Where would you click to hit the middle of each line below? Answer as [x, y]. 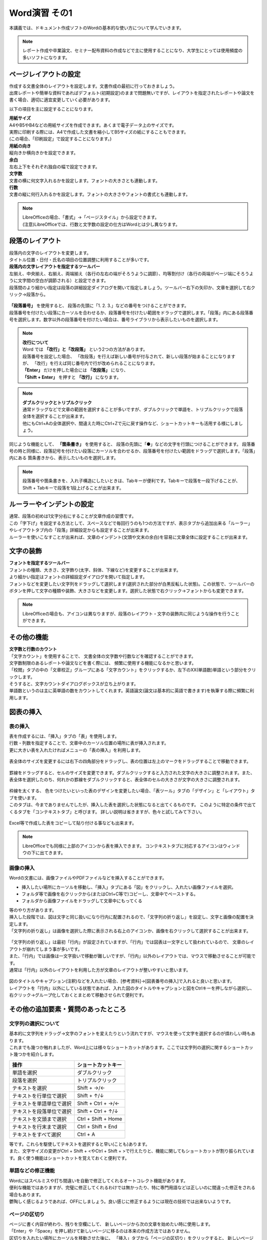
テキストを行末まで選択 [39, 1127]
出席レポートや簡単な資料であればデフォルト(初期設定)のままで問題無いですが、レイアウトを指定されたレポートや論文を [132, 93]
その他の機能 [29, 637]
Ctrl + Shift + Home [100, 1118]
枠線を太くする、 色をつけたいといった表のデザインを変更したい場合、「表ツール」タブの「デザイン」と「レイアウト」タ [132, 791]
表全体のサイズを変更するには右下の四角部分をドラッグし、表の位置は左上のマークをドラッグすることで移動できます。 [130, 761]
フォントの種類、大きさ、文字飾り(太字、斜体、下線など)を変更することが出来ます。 [95, 570]
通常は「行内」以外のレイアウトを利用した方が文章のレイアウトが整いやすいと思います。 [100, 970]
